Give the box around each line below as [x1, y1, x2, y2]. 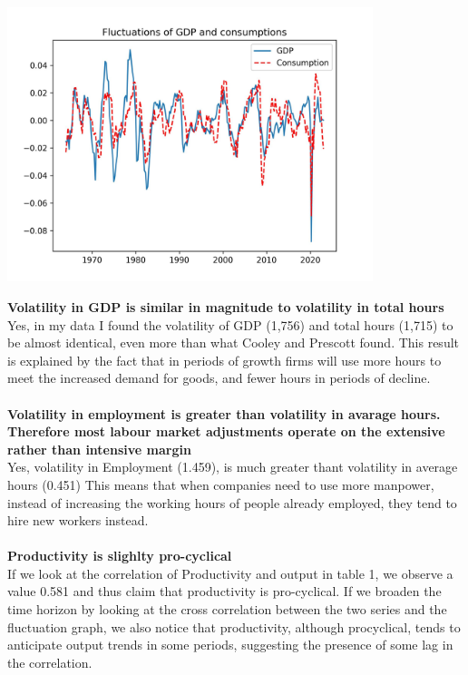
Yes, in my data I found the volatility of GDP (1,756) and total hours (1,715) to [7, 315, 453, 334]
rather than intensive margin [7, 439, 191, 458]
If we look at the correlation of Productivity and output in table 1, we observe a [7, 563, 453, 582]
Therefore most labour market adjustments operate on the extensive [7, 422, 445, 441]
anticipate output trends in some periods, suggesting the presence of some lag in [7, 635, 453, 654]
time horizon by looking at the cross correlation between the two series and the [7, 600, 447, 619]
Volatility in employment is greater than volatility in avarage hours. [7, 404, 441, 423]
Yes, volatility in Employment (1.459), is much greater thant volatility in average [7, 457, 458, 476]
